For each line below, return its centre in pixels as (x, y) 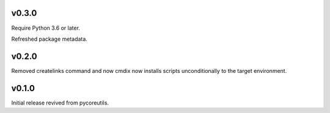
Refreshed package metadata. (50, 39)
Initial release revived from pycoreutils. (60, 103)
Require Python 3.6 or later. (46, 28)
